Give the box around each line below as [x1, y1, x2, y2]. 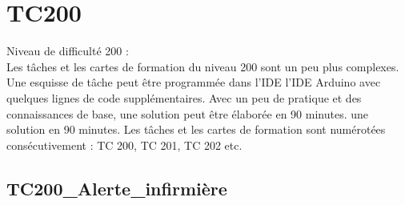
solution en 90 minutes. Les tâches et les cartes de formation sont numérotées [6, 121, 386, 138]
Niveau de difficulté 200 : [6, 42, 129, 59]
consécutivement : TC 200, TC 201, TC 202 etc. [6, 136, 243, 153]
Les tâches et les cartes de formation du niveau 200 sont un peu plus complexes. [6, 58, 399, 74]
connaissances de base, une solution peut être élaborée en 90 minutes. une [6, 105, 369, 122]
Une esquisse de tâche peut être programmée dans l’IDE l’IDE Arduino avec [6, 74, 381, 90]
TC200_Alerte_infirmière [6, 175, 227, 200]
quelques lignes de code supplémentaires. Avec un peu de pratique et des [6, 89, 362, 106]
